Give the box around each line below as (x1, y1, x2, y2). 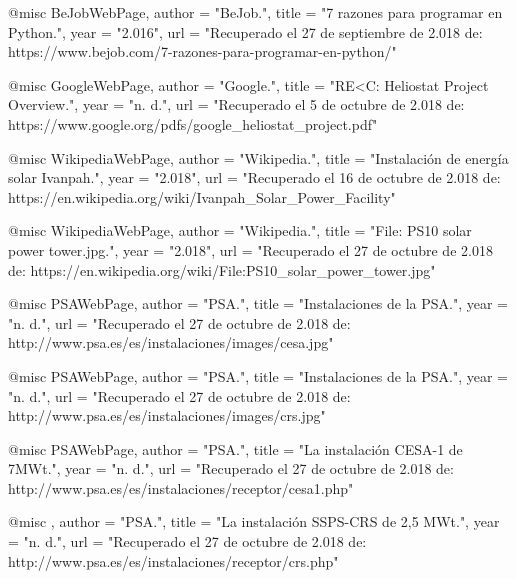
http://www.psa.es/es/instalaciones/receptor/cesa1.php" (8, 477, 354, 498)
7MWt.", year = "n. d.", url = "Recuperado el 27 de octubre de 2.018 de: (8, 458, 454, 479)
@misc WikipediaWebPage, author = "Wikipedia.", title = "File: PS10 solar (8, 220, 472, 241)
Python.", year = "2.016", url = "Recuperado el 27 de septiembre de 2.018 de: (8, 21, 483, 42)
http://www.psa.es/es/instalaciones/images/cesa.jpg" (8, 332, 334, 353)
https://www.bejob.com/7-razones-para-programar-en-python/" (8, 41, 397, 62)
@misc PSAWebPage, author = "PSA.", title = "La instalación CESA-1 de (8, 438, 463, 459)
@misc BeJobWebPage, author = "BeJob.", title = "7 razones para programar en (8, 2, 503, 22)
